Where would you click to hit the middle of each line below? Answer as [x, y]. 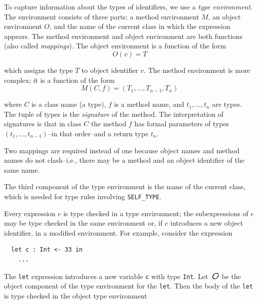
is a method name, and [149, 104]
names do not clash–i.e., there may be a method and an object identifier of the [124, 160]
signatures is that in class [43, 124]
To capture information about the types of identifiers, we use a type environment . [128, 6]
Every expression [30, 213]
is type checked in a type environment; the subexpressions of [156, 213]
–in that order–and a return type [98, 133]
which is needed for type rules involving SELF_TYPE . [83, 196]
